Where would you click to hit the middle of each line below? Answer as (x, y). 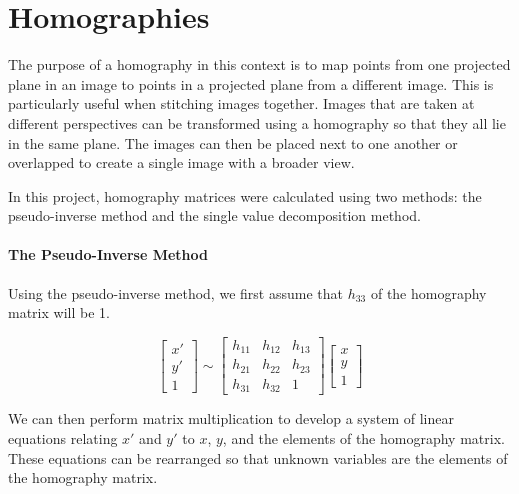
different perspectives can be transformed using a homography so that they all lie (257, 122)
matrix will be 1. (59, 312)
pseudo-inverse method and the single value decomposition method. (214, 215)
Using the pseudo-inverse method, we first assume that (175, 292)
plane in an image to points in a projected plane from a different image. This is (251, 83)
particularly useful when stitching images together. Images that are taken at (241, 103)
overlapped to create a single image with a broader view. (181, 162)
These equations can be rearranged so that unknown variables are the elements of (258, 457)
